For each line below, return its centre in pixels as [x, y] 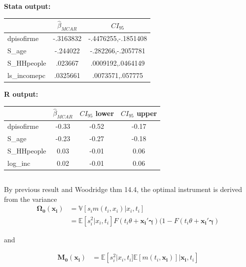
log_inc [19, 163]
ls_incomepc [27, 75]
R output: [21, 94]
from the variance [31, 199]
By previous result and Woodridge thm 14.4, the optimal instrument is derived [123, 189]
